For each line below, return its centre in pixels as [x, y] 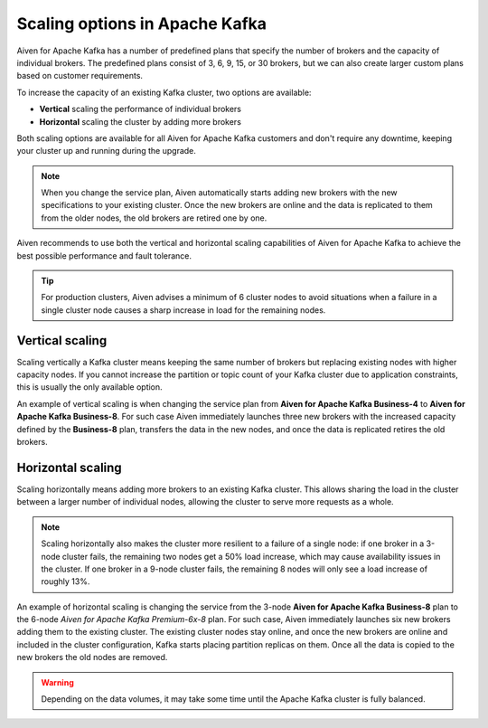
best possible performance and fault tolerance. [104, 255]
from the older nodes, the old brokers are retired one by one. [154, 218]
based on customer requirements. [80, 76]
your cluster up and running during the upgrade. [106, 151]
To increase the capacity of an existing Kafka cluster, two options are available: [164, 92]
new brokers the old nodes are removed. [92, 657]
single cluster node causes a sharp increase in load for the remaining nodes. [183, 310]
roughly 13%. [66, 581]
